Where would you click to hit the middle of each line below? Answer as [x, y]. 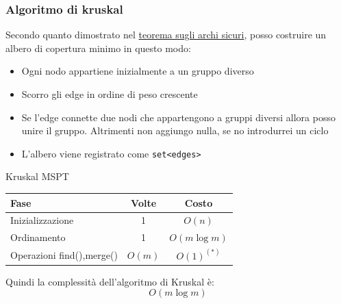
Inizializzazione [42, 220]
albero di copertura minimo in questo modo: [98, 48]
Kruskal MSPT [37, 176]
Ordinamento [38, 237]
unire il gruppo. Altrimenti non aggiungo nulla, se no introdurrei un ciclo [175, 130]
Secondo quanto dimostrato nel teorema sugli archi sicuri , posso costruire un [166, 35]
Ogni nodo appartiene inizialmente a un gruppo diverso [138, 71]
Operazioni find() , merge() [64, 254]
